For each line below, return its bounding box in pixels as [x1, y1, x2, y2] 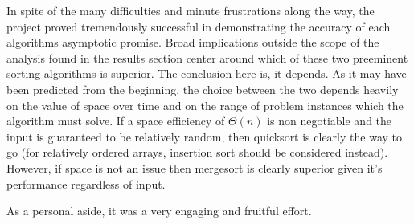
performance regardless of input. [6, 175, 166, 192]
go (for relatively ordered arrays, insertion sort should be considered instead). [6, 144, 388, 161]
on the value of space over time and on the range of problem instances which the [6, 96, 404, 113]
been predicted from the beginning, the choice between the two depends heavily [6, 80, 399, 97]
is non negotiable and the [267, 112, 392, 129]
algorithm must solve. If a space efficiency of [6, 112, 225, 129]
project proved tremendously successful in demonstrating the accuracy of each [6, 18, 391, 35]
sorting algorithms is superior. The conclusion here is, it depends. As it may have [6, 65, 407, 82]
